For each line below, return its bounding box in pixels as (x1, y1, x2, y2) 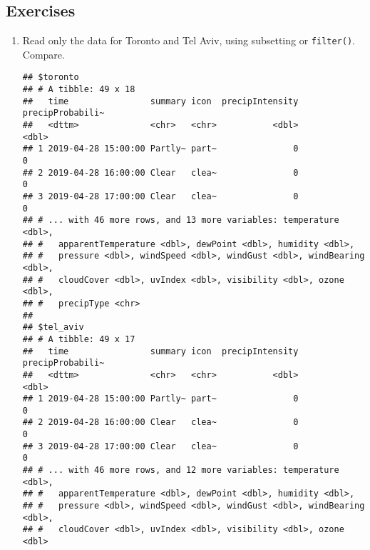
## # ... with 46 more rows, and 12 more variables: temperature (22, 465, 339, 476)
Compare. (22, 46, 65, 61)
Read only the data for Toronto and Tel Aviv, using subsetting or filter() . (22, 33, 356, 48)
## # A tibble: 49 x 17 (22, 334, 135, 344)
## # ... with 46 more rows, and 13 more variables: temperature (22, 215, 339, 226)
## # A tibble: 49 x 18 (22, 84, 135, 95)
